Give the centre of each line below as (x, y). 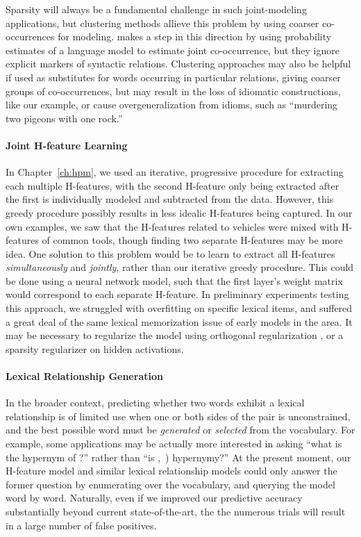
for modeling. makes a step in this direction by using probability (195, 36)
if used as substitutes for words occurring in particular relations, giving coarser (173, 77)
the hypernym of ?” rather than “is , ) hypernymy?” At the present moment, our (178, 457)
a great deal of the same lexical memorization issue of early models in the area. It (179, 321)
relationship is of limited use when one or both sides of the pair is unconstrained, (178, 416)
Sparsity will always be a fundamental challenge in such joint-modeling (156, 9)
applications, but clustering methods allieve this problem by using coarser (162, 23)
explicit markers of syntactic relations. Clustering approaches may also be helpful (178, 64)
